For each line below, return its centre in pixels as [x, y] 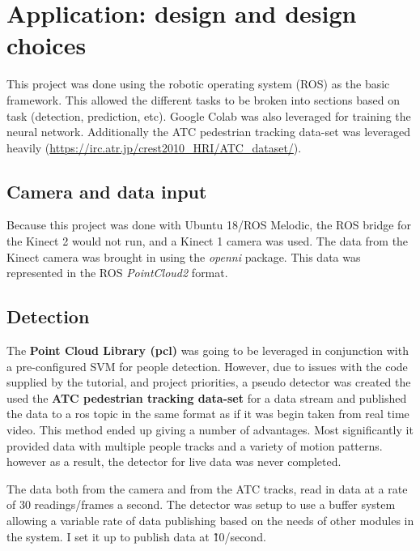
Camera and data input [107, 191]
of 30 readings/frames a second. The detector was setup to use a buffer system [201, 504]
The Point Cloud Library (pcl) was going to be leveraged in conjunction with [208, 350]
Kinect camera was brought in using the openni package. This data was [184, 256]
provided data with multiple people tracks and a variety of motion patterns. [195, 445]
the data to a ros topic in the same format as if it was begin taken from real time [208, 414]
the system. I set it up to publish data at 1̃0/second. [136, 536]
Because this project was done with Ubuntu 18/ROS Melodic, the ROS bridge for [209, 225]
